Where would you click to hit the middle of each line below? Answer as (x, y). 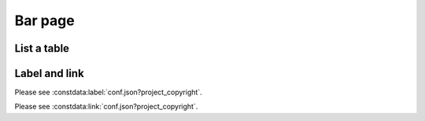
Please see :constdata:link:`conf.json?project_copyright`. (106, 107)
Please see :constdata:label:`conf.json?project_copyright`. (108, 92)
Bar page (44, 20)
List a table (42, 48)
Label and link (49, 73)
